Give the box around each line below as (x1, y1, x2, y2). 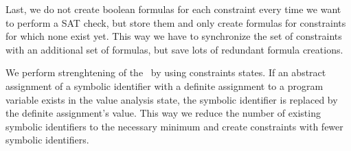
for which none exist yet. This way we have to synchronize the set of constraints (5, 29, 342, 43)
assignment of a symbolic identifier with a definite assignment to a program (5, 78, 324, 93)
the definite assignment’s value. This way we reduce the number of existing (5, 106, 321, 120)
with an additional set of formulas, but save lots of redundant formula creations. (5, 42, 343, 56)
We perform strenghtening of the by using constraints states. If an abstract (5, 65, 326, 80)
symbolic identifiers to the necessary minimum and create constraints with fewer (5, 119, 343, 133)
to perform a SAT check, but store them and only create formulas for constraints (5, 15, 346, 30)
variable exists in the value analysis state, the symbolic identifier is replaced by (5, 92, 338, 106)
